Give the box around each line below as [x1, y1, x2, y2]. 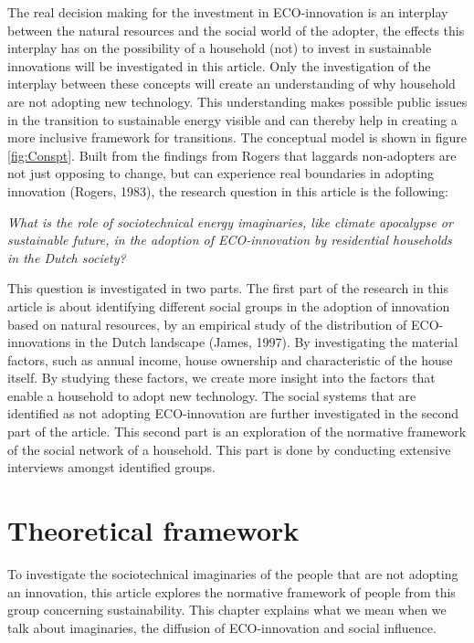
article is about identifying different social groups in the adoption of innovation [7, 296, 450, 315]
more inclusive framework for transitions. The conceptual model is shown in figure [7, 128, 468, 147]
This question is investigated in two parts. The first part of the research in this [7, 279, 449, 298]
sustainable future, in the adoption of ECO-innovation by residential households [7, 230, 452, 249]
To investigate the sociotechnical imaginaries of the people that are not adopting [7, 564, 458, 583]
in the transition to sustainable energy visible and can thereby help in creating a [7, 110, 458, 129]
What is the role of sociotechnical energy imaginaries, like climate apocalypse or [7, 212, 453, 231]
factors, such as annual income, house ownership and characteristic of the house [7, 350, 453, 369]
